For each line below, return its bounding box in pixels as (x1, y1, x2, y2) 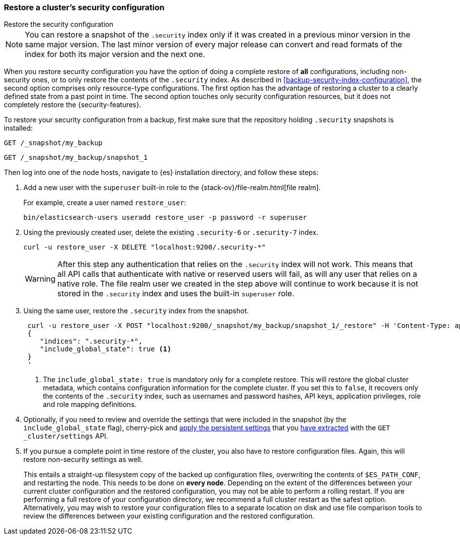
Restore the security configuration (4, 20, 114, 29)
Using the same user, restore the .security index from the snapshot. (23, 307, 249, 315)
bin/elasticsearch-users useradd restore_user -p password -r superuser (23, 213, 307, 222)
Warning (25, 274, 56, 284)
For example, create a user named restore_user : (23, 198, 186, 207)
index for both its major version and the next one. (25, 49, 205, 59)
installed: (4, 124, 33, 133)
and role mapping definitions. (43, 400, 137, 409)
